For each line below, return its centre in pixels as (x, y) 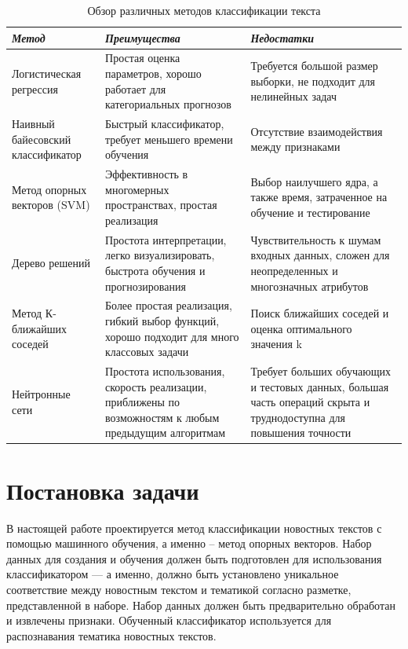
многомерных (137, 189)
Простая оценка (143, 58)
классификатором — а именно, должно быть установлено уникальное (173, 574)
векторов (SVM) (51, 205)
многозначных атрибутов (310, 286)
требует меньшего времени (169, 139)
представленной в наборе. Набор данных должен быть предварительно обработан (201, 605)
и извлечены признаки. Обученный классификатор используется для (169, 620)
